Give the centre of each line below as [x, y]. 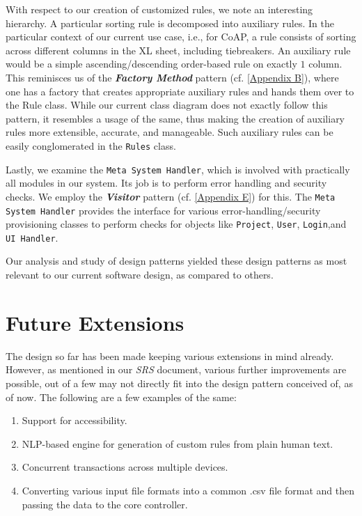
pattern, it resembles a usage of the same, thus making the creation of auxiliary [175, 118]
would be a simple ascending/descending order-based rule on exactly [151, 64]
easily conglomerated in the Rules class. [91, 145]
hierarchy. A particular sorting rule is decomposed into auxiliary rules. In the [170, 23]
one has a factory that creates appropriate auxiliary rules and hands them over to [180, 91]
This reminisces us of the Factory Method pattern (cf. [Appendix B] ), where [172, 77]
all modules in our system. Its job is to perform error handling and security [166, 183]
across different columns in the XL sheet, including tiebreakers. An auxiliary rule [178, 50]
